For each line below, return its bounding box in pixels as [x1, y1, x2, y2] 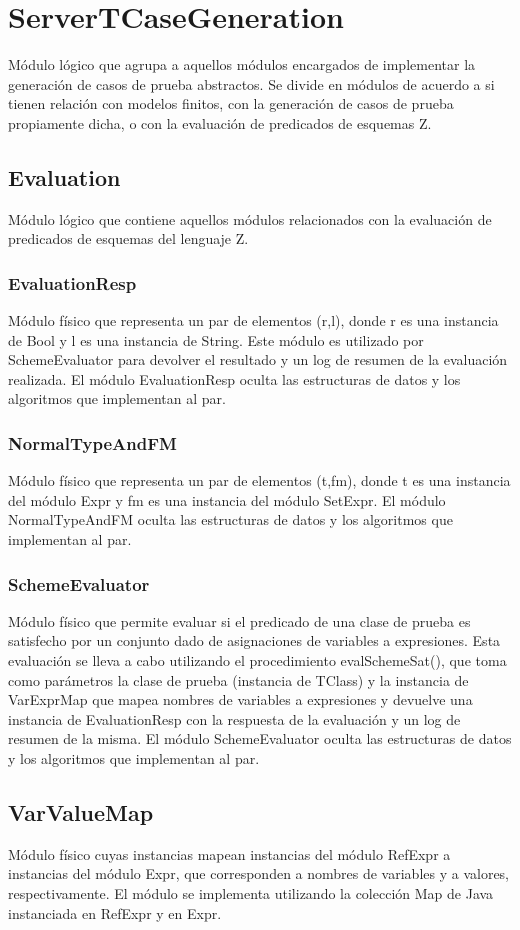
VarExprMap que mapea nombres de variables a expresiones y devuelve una [8, 689, 473, 710]
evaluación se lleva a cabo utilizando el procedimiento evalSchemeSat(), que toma [8, 650, 507, 671]
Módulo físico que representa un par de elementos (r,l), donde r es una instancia [8, 310, 499, 331]
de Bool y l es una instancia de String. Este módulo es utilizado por [8, 329, 424, 350]
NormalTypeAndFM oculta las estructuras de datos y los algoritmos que [8, 509, 453, 530]
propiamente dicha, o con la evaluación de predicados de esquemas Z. [8, 112, 432, 133]
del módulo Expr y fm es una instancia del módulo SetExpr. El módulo [8, 489, 446, 510]
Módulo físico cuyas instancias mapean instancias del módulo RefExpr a [8, 843, 451, 864]
